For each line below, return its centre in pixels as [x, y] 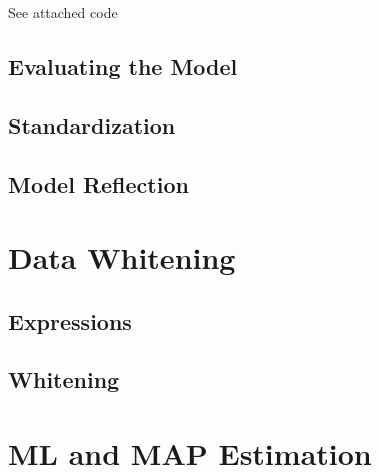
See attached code [63, 12]
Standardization [92, 124]
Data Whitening [122, 257]
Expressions [70, 320]
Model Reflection [98, 183]
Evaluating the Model [123, 65]
